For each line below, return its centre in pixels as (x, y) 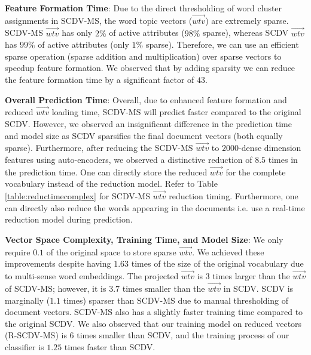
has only (77, 33)
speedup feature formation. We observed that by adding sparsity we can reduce (150, 68)
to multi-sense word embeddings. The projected (92, 276)
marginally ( (28, 300)
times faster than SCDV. (110, 347)
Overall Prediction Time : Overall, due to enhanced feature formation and (146, 99)
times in (283, 159)
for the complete (256, 172)
